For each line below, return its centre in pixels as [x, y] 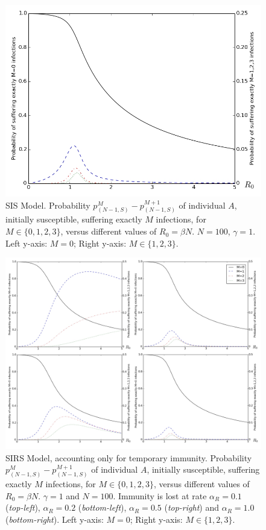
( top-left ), [23, 507]
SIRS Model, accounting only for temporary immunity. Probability [129, 457]
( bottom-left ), [102, 507]
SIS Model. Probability [48, 205]
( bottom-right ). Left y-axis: [55, 519]
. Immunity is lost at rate [160, 495]
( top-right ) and [192, 507]
